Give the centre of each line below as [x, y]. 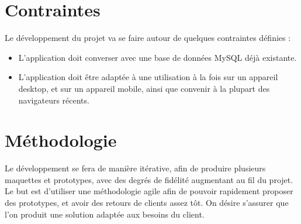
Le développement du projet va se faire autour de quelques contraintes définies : [148, 38]
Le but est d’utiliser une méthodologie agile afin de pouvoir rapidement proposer [149, 191]
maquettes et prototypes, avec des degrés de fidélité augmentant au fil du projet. [149, 179]
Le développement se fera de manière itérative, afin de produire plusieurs [135, 168]
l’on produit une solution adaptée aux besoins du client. [105, 214]
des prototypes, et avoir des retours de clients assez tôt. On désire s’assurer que [147, 202]
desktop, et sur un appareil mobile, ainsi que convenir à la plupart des [144, 88]
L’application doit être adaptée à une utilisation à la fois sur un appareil [148, 77]
